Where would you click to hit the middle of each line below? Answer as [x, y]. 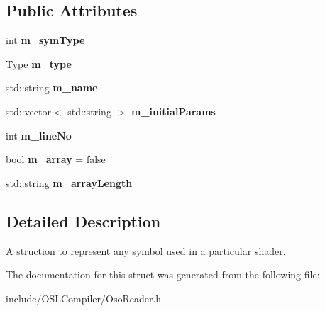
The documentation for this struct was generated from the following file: [163, 275]
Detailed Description [83, 221]
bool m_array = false [56, 159]
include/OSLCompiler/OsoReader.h [84, 298]
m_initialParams [173, 111]
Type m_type [39, 63]
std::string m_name [52, 87]
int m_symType [45, 40]
